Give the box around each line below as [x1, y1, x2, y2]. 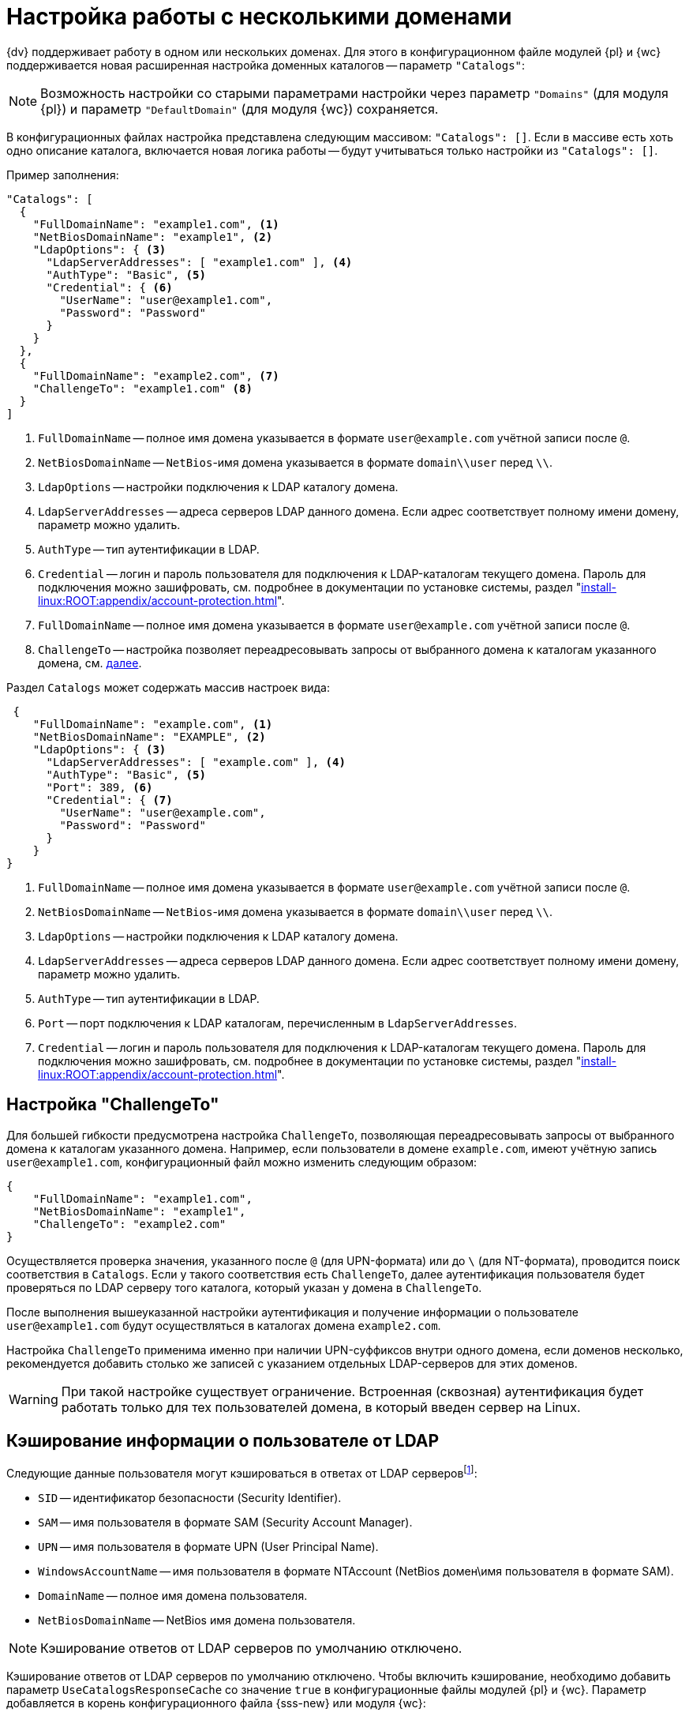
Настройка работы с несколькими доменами [6, 3, 512, 30]
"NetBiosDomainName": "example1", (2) [32, 230, 273, 243]
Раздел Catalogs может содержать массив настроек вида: [6, 680, 330, 694]
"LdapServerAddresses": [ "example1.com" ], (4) [46, 255, 353, 268]
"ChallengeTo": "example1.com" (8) [32, 381, 253, 395]
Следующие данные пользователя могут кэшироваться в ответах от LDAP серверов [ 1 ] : [6, 1464, 477, 1481]
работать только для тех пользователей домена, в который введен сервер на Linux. [61, 1399, 581, 1415]
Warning [9, 1391, 58, 1407]
